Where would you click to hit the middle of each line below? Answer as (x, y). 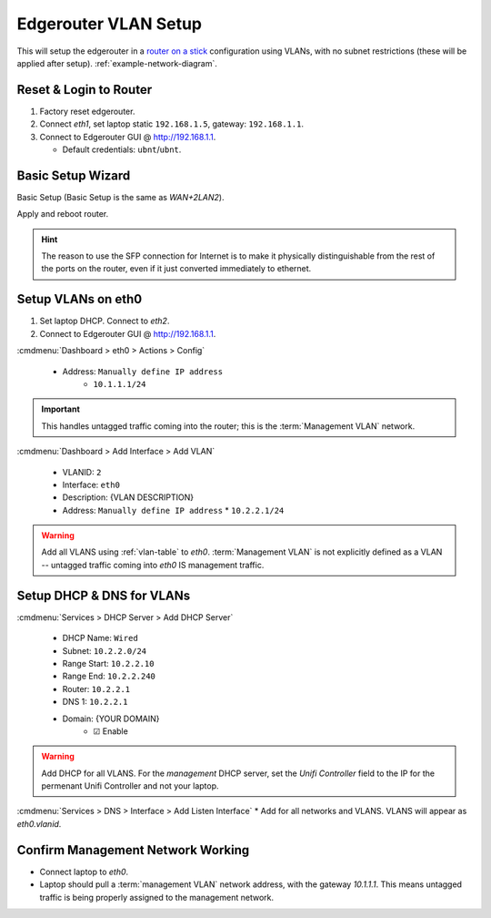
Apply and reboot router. (63, 214)
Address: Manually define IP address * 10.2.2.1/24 (173, 510)
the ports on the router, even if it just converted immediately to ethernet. (176, 269)
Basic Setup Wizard (74, 175)
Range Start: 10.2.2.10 (108, 663)
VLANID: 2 (82, 472)
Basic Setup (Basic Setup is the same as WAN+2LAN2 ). (120, 197)
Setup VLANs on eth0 (80, 299)
